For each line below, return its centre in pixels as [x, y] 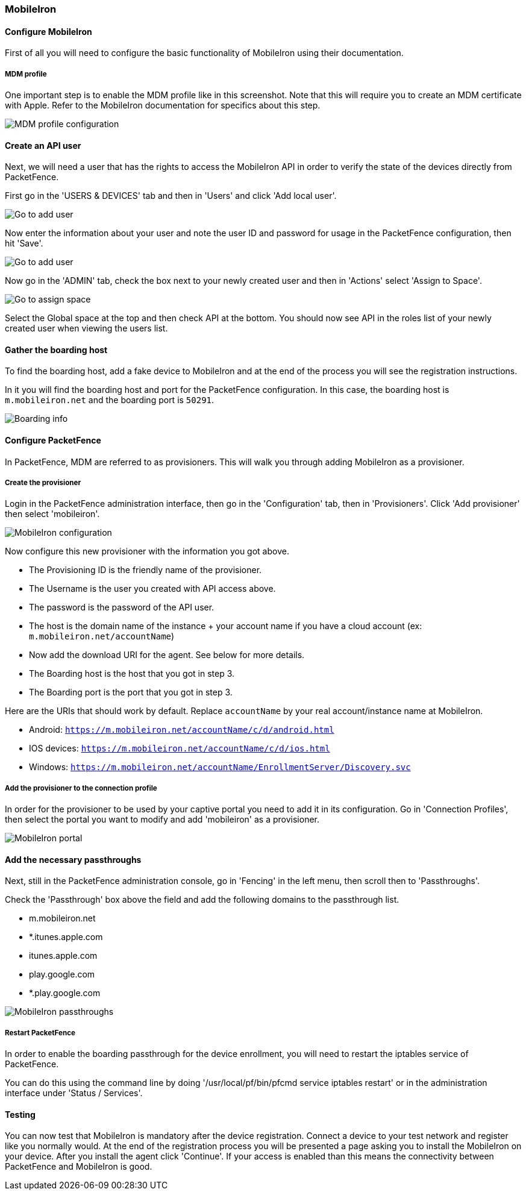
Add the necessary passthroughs [73, 859]
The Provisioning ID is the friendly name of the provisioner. [146, 570]
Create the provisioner [43, 483]
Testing [20, 1114]
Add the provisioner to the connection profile [81, 788]
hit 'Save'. [24, 243]
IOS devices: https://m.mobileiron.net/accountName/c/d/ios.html [180, 748]
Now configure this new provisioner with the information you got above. [147, 551]
